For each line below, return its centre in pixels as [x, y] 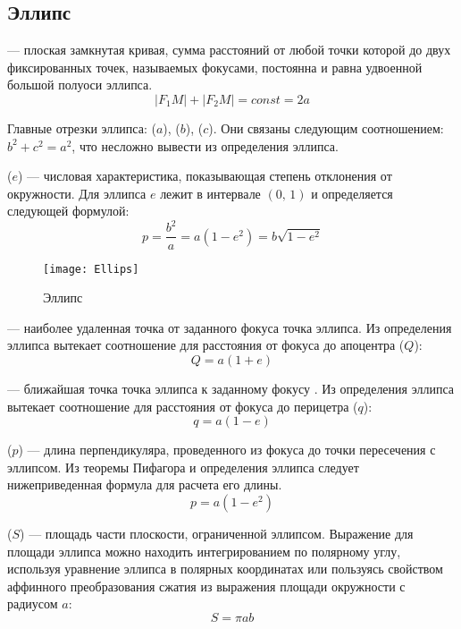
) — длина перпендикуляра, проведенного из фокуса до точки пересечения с [227, 450]
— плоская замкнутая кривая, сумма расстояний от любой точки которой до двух [229, 50]
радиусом [33, 603]
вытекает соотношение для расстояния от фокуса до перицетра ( [183, 406]
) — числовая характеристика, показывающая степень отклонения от [205, 176]
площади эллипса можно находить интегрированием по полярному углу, [204, 551]
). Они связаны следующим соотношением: [326, 127]
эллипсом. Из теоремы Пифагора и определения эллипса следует [183, 467]
